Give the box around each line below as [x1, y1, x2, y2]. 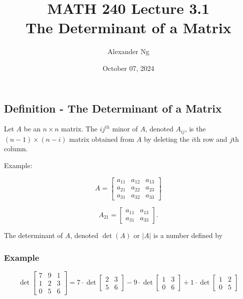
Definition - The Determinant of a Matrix [4, 100, 222, 116]
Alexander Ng [107, 46, 150, 57]
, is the [185, 123, 206, 134]
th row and [194, 133, 228, 144]
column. [4, 143, 28, 154]
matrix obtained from [69, 133, 134, 144]
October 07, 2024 [102, 62, 155, 73]
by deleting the [144, 133, 190, 144]
